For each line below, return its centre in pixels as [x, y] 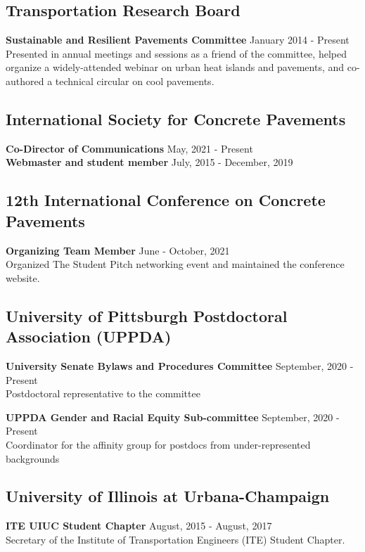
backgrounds [33, 458]
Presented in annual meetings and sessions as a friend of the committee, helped [176, 53]
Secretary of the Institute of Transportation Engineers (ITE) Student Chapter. [175, 539]
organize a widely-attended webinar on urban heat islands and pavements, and [175, 67]
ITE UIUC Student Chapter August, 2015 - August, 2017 [139, 526]
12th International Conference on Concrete [166, 200]
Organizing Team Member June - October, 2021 [118, 250]
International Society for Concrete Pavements [176, 118]
